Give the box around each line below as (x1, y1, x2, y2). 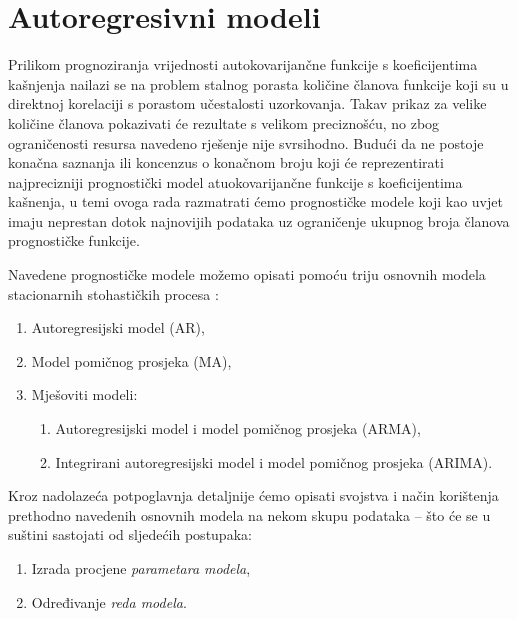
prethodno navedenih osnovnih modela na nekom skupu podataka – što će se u (8, 504, 491, 525)
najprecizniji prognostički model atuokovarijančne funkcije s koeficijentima (8, 171, 463, 192)
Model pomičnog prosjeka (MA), (31, 350, 232, 371)
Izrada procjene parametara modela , (31, 558, 251, 578)
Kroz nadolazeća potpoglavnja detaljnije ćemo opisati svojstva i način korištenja (8, 485, 499, 506)
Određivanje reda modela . (31, 591, 187, 612)
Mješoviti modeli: (31, 384, 138, 405)
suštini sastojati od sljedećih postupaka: (8, 524, 252, 545)
